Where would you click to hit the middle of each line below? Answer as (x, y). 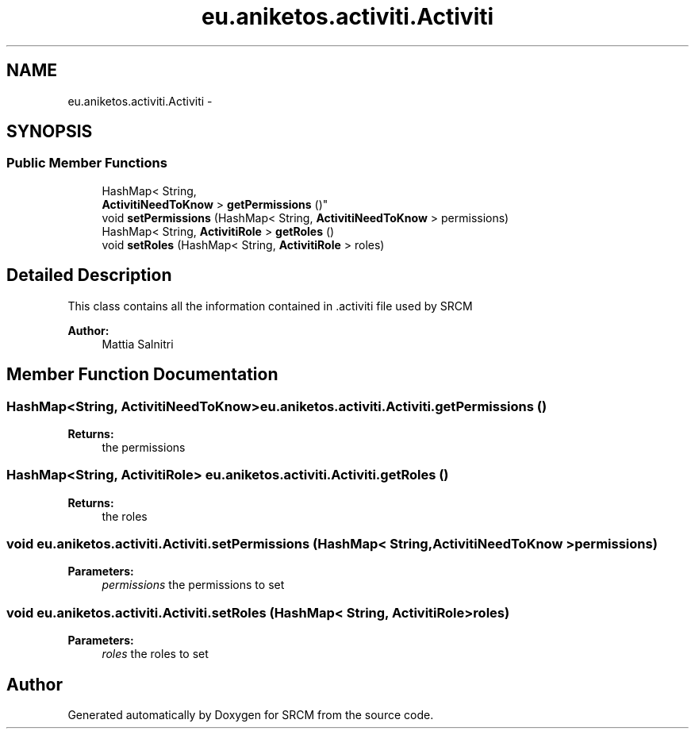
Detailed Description (89, 275)
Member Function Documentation (142, 375)
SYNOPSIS (50, 132)
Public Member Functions (87, 163)
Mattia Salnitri (138, 344)
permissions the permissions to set (193, 585)
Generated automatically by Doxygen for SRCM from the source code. (251, 714)
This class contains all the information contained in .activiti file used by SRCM (270, 306)
